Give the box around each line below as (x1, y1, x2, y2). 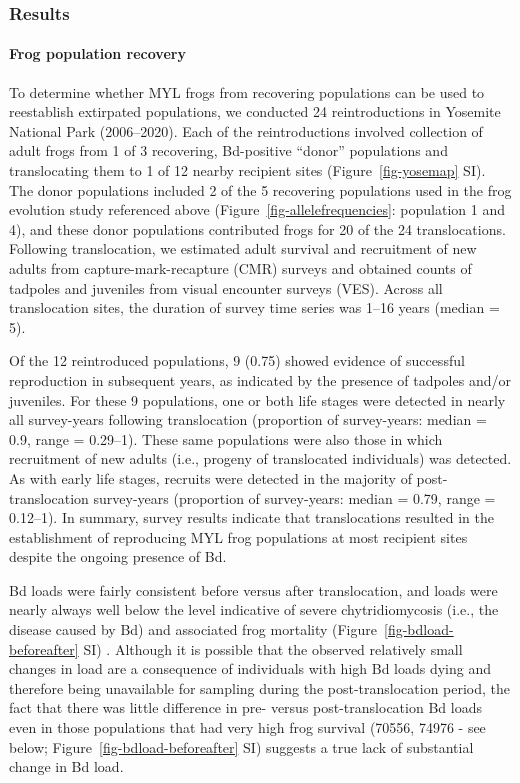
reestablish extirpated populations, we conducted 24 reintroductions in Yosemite (9, 101, 501, 122)
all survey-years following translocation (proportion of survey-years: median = (9, 409, 487, 430)
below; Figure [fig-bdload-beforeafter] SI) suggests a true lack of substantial (9, 736, 474, 757)
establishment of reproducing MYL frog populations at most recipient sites (9, 526, 468, 547)
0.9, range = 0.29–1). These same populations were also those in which (9, 428, 443, 449)
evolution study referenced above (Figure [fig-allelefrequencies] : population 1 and (9, 199, 506, 220)
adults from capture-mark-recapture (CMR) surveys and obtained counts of (9, 257, 472, 278)
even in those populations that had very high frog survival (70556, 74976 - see (9, 717, 486, 738)
